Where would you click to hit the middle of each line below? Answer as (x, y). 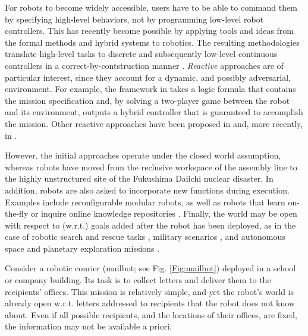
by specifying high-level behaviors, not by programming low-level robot (134, 19)
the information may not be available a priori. (88, 326)
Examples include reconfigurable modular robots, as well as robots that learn (145, 202)
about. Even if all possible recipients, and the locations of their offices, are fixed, (151, 314)
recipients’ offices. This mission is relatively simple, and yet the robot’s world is (150, 291)
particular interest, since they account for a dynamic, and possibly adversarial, (148, 77)
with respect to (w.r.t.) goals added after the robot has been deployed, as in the (150, 225)
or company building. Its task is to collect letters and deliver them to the (138, 280)
